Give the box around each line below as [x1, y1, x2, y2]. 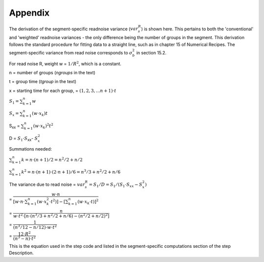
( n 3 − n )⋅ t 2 [13, 235, 36, 241]
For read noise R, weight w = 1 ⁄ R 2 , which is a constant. [9, 60, 122, 66]
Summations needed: [9, 146, 52, 152]
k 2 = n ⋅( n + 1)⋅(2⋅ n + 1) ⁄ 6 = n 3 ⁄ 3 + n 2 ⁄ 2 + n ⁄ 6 [21, 169, 121, 175]
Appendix [9, 7, 50, 18]
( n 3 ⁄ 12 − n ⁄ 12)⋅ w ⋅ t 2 [13, 223, 57, 230]
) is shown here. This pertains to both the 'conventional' [141, 26, 254, 32]
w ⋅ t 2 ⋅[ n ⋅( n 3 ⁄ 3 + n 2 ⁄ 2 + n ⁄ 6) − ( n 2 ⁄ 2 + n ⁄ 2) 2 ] [13, 213, 110, 218]
